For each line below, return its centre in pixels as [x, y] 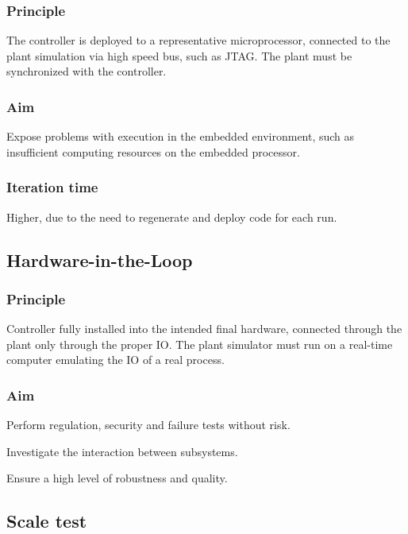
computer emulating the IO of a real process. [115, 360]
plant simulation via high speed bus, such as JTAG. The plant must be [179, 55]
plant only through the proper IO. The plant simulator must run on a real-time [200, 344]
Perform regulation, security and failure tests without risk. [148, 425]
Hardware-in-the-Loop [100, 259]
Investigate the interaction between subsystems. [122, 451]
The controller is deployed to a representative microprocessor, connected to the [198, 40]
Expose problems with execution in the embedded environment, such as [181, 136]
